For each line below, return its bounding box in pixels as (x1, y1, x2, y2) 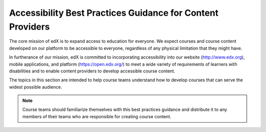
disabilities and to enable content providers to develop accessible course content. (9, 68, 175, 74)
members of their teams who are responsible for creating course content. (22, 113, 172, 119)
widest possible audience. (9, 84, 63, 90)
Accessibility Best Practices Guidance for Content (9, 7, 219, 18)
